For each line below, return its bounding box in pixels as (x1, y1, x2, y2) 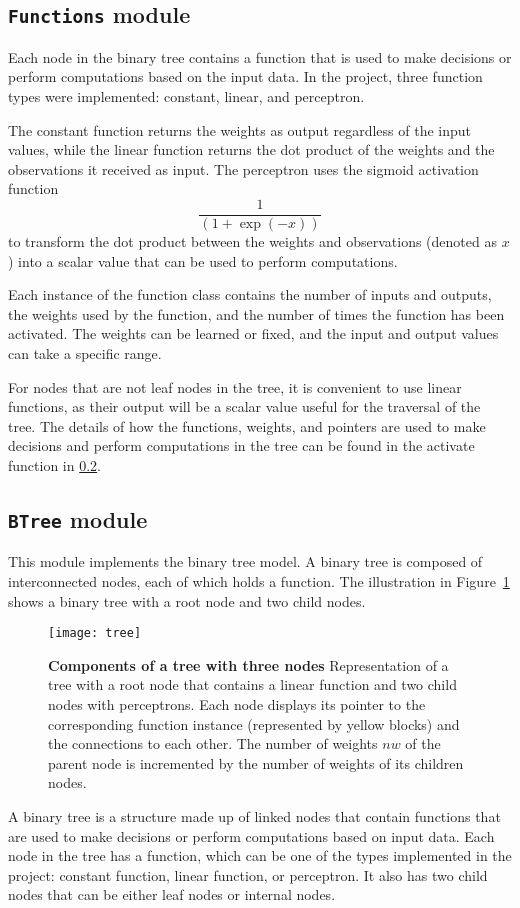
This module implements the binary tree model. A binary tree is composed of (8, 551, 483, 572)
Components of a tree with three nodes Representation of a (48, 654, 449, 675)
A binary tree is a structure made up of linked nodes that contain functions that (8, 805, 501, 826)
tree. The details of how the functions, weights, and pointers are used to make (8, 415, 486, 436)
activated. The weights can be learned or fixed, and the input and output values (8, 323, 499, 344)
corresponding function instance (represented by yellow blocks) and (48, 713, 460, 734)
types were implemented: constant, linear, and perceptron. (8, 85, 365, 106)
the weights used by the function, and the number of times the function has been (8, 303, 505, 324)
